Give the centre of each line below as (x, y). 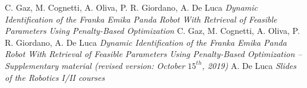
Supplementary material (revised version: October (95, 65)
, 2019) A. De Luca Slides (249, 65)
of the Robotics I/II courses (55, 77)
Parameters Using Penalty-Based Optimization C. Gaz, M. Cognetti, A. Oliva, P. (152, 31)
